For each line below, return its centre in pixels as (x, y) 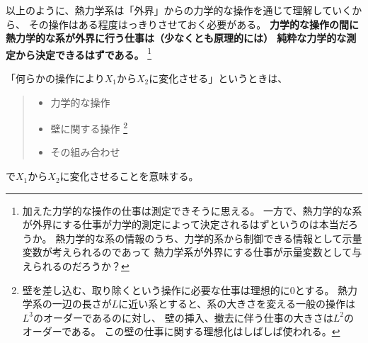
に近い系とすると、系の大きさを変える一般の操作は (237, 304)
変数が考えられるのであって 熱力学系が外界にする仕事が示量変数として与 (192, 252)
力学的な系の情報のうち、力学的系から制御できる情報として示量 (214, 238)
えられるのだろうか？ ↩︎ (76, 266)
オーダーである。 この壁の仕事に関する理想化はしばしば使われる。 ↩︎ (181, 331)
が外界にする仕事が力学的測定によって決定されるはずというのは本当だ (185, 224)
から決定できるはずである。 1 (84, 53)
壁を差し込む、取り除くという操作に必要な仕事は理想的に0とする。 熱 (185, 289)
